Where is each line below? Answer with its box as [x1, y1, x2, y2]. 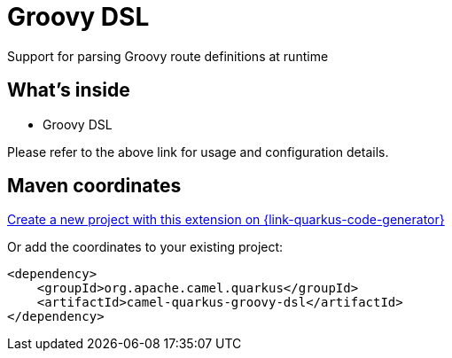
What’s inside [7, 79, 130, 102]
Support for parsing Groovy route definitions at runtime [7, 48, 329, 64]
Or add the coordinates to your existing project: [7, 239, 284, 255]
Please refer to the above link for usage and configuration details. [7, 144, 389, 160]
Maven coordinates [7, 175, 182, 198]
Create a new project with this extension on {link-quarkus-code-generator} [7, 212, 445, 228]
